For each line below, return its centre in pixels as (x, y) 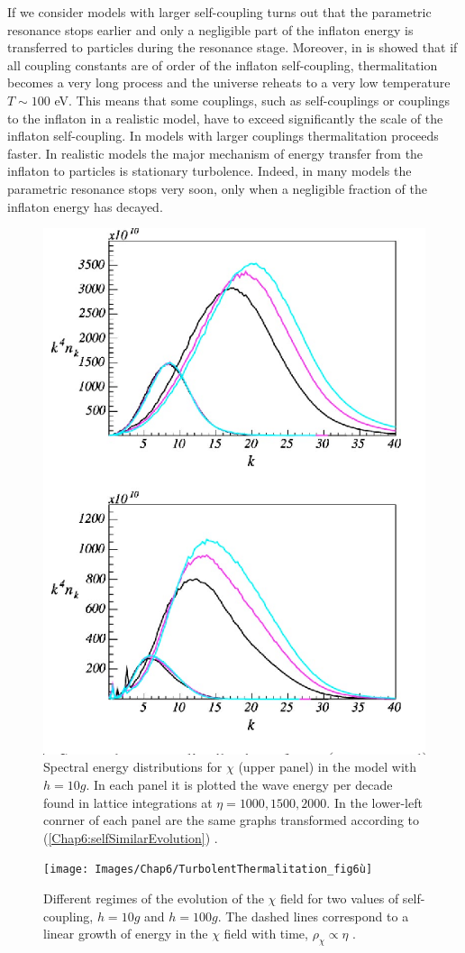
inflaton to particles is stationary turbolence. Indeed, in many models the (210, 171)
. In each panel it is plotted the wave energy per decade (239, 784)
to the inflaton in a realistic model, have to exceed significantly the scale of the (225, 118)
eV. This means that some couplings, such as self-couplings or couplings (252, 100)
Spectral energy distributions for (133, 767)
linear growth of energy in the (126, 934)
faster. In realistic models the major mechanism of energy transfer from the (215, 153)
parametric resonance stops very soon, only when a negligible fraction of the (218, 188)
